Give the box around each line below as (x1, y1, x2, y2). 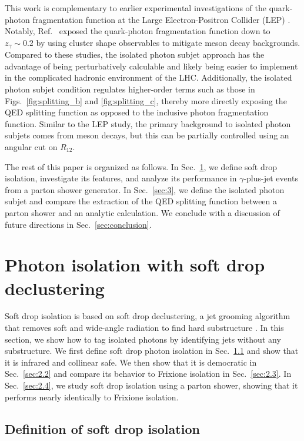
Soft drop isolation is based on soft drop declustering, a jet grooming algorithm (5, 310, 290, 322)
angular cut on (5, 140, 58, 152)
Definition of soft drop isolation (5, 419, 200, 437)
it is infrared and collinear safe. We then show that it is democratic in (5, 356, 257, 368)
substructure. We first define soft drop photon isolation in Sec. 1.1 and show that (5, 344, 299, 357)
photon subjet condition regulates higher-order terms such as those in (5, 83, 255, 95)
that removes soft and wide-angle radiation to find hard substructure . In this (5, 321, 284, 334)
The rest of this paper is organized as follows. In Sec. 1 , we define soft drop (5, 160, 277, 173)
